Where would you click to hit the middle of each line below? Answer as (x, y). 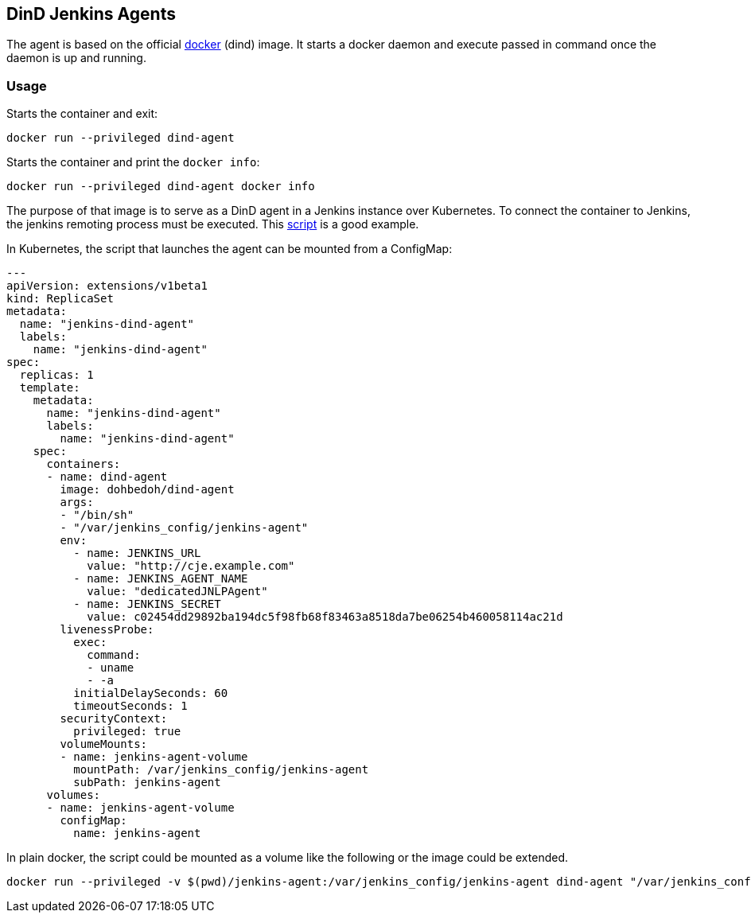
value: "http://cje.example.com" (191, 566)
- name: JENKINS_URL (137, 553)
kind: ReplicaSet (60, 299)
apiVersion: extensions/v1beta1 (107, 286)
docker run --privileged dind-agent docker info (161, 187)
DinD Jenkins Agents (91, 14)
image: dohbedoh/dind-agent (147, 490)
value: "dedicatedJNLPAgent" (177, 592)
